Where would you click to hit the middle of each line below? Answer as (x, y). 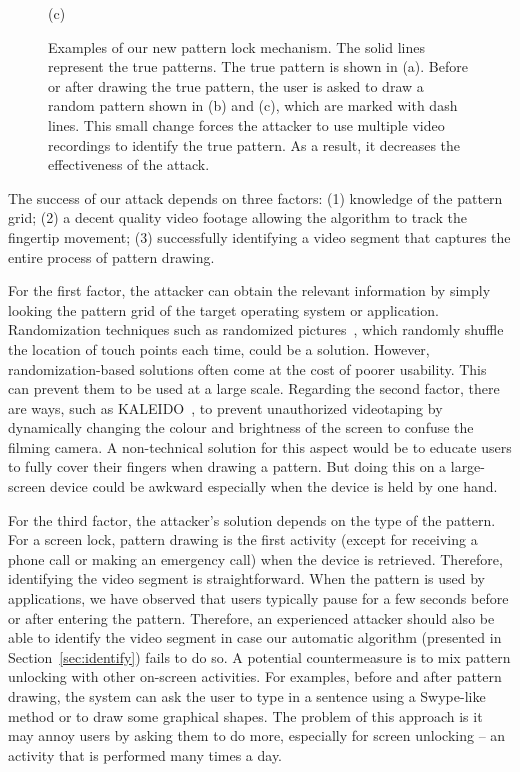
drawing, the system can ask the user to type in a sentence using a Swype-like (247, 696)
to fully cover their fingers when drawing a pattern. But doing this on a (227, 466)
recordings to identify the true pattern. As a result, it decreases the (254, 144)
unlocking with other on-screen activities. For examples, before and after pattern (255, 676)
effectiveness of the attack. (129, 164)
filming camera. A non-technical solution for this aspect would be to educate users (260, 446)
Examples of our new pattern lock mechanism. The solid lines (237, 46)
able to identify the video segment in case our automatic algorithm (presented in (255, 637)
